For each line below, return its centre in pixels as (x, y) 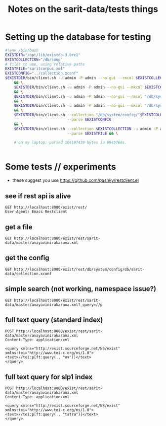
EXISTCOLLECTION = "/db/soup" (34, 60)
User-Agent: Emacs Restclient (36, 212)
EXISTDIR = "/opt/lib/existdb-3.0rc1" (43, 55)
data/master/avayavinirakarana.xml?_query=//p (54, 305)
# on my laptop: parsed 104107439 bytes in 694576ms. (70, 142)
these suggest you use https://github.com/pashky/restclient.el (76, 180)
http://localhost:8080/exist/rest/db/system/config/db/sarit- (79, 269)
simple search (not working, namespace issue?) (81, 289)
